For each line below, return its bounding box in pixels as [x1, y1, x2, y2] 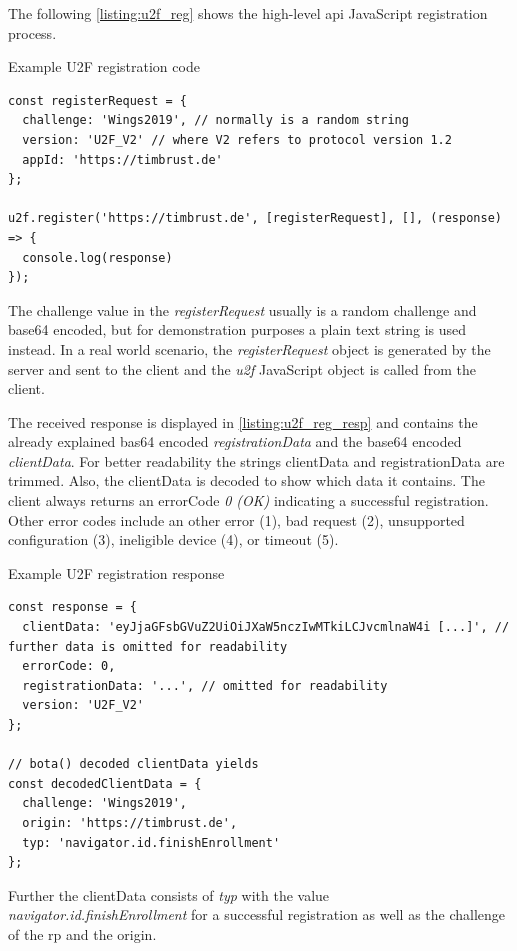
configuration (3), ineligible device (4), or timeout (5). [8, 529, 339, 550]
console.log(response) [22, 250, 173, 265]
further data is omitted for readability [8, 639, 288, 654]
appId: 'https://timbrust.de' [22, 152, 223, 167]
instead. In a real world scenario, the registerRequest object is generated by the [8, 338, 491, 359]
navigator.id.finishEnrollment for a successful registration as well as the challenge [8, 904, 506, 925]
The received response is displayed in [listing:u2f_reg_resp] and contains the [8, 411, 478, 432]
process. [8, 22, 57, 43]
